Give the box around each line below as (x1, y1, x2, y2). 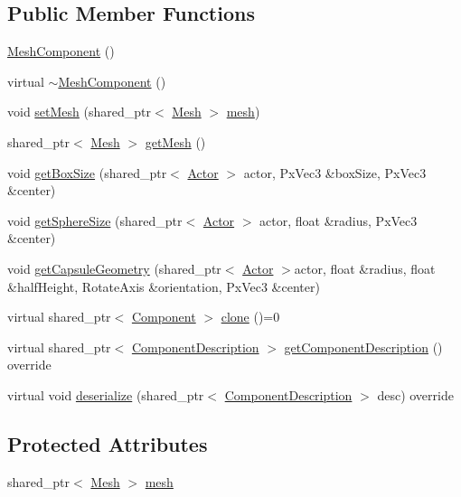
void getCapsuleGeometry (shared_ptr (7, 258, 221, 277)
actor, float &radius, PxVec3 (259, 211, 418, 230)
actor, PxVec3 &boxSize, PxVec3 (243, 163, 427, 182)
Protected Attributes (7, 429, 208, 457)
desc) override (377, 385, 454, 404)
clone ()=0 (221, 307, 280, 326)
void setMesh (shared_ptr (7, 102, 152, 121)
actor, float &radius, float (294, 258, 436, 277)
